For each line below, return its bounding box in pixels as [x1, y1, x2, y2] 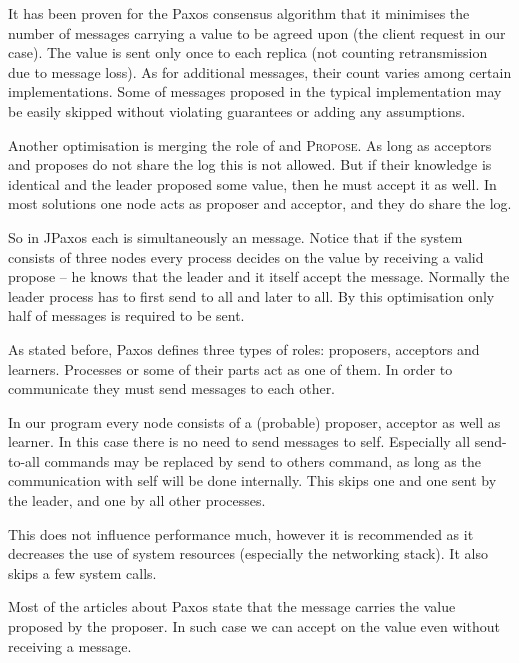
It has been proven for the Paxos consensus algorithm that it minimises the [8, 3, 470, 23]
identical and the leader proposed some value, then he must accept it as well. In [8, 173, 497, 194]
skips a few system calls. [8, 562, 157, 583]
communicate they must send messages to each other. [8, 378, 336, 399]
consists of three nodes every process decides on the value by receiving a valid [8, 246, 484, 267]
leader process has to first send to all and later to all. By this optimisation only [8, 285, 495, 306]
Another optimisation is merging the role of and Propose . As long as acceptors [8, 134, 492, 155]
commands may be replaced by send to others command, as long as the [44, 450, 481, 471]
